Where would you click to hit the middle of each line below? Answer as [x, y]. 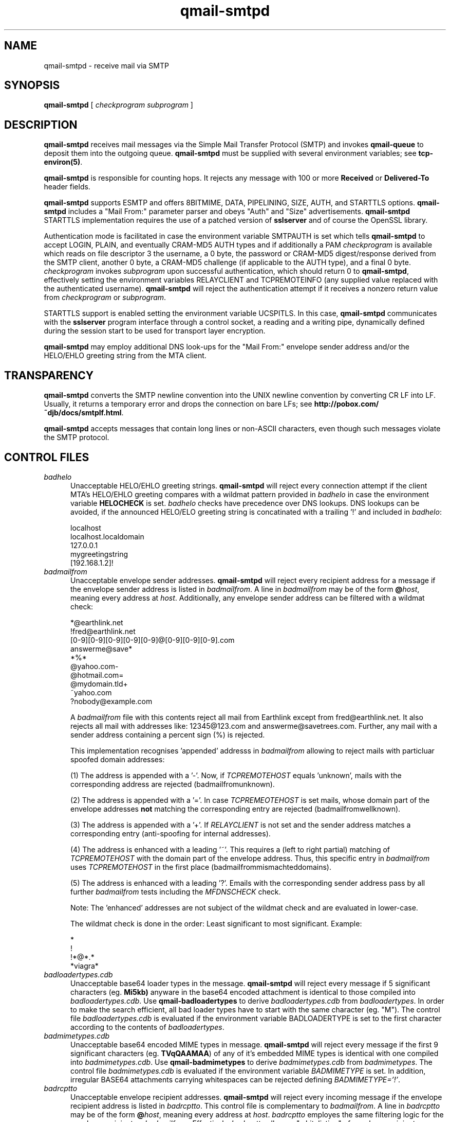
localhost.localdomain [107, 536]
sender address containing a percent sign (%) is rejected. [168, 734]
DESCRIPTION [41, 125]
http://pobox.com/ [346, 404]
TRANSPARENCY [49, 375]
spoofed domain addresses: [118, 759]
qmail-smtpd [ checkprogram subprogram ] [118, 105]
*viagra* [85, 966]
